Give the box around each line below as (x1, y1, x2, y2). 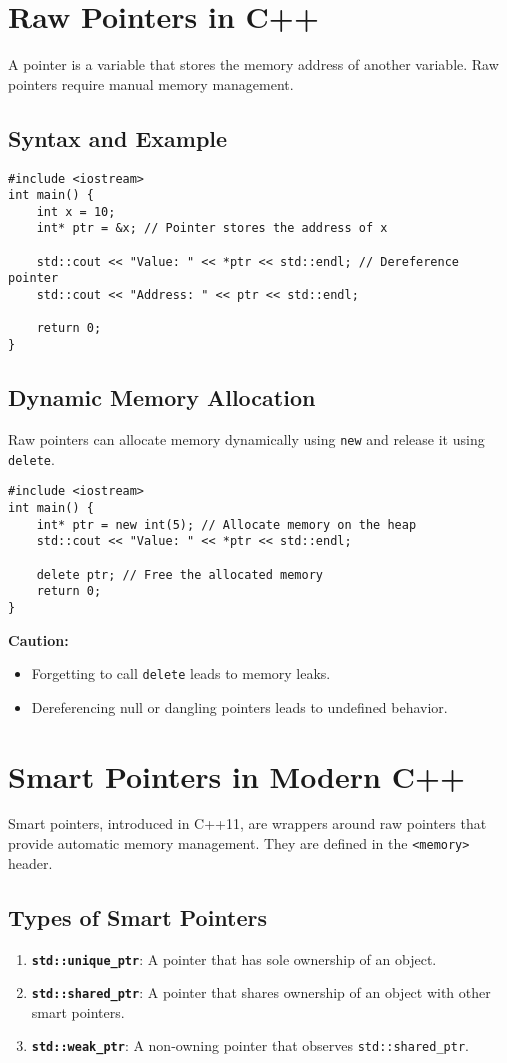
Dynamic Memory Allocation (8, 382, 316, 413)
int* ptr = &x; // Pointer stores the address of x (36, 221, 388, 236)
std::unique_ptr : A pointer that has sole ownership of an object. (31, 948, 437, 969)
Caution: (8, 629, 69, 650)
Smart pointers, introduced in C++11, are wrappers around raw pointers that (8, 813, 487, 834)
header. (8, 852, 53, 873)
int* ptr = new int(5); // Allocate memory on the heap (36, 517, 417, 532)
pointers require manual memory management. (8, 73, 294, 94)
